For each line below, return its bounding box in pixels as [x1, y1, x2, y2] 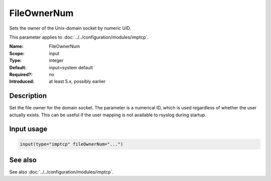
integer [49, 58, 64, 64]
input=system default [49, 64, 93, 70]
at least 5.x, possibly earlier [49, 78, 106, 85]
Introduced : [9, 78, 35, 85]
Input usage [9, 125, 48, 133]
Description [9, 92, 47, 100]
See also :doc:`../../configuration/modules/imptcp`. [9, 169, 114, 175]
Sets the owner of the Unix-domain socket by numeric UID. [9, 25, 131, 31]
